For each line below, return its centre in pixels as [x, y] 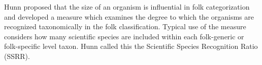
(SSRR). [17, 56]
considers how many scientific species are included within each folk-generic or [124, 36]
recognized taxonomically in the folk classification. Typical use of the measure [125, 26]
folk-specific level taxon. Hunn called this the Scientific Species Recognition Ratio [131, 46]
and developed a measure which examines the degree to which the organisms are [129, 16]
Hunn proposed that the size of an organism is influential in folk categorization [127, 7]
